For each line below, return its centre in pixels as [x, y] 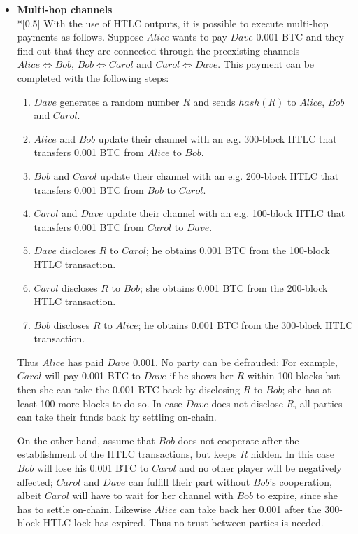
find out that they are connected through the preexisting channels [158, 50]
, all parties [318, 403]
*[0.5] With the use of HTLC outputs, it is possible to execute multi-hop [173, 23]
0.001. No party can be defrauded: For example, [235, 361]
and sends [214, 101]
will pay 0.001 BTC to [93, 375]
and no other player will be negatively [260, 468]
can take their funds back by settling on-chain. [117, 417]
